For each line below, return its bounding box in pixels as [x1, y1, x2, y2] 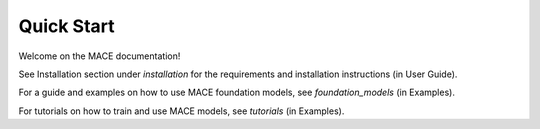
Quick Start [18, 15, 115, 37]
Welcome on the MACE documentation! [18, 50, 181, 62]
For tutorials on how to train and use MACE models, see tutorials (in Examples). [18, 105, 345, 117]
